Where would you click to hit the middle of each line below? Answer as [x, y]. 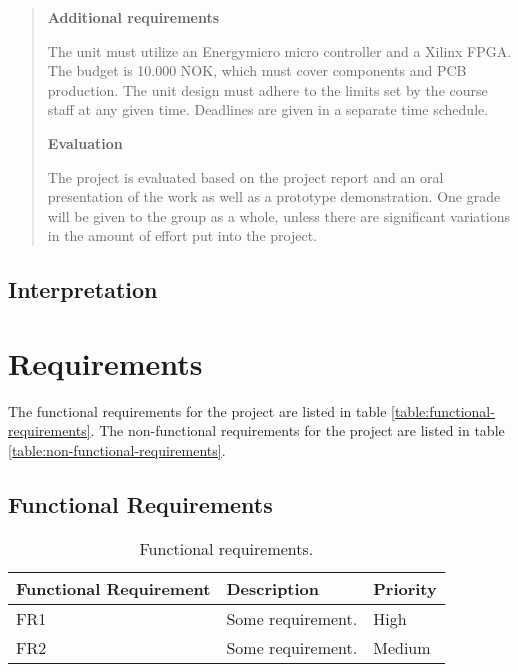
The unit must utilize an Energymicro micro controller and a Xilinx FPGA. [279, 50]
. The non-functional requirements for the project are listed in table [297, 430]
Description [273, 588]
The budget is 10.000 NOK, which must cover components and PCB [257, 70]
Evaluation [85, 142]
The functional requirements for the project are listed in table [197, 410]
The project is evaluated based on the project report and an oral [245, 176]
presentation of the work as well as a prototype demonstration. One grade [274, 196]
